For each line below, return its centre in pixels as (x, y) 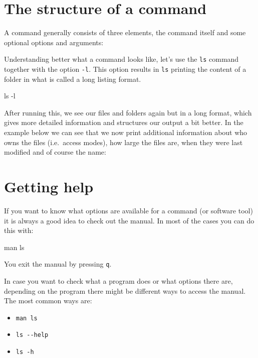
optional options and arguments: (54, 42)
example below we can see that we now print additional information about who (126, 132)
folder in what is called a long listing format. (73, 79)
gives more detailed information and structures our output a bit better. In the (124, 122)
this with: (19, 230)
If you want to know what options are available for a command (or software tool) (128, 210)
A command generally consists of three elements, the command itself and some (125, 32)
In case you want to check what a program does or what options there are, (118, 280)
